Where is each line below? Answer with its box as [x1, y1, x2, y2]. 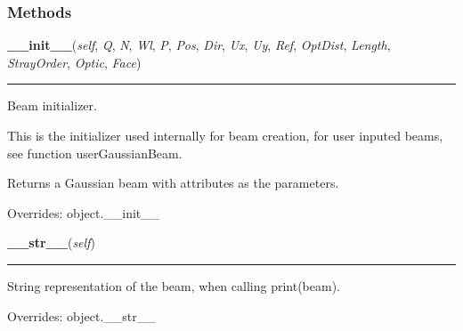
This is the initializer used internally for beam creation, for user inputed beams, [7, 126, 443, 144]
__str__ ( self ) [7, 233, 95, 252]
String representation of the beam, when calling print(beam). [7, 276, 340, 295]
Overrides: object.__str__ [7, 306, 156, 325]
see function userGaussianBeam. [7, 143, 183, 162]
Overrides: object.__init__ [7, 203, 160, 222]
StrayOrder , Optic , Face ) [7, 52, 142, 71]
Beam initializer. [7, 96, 97, 115]
